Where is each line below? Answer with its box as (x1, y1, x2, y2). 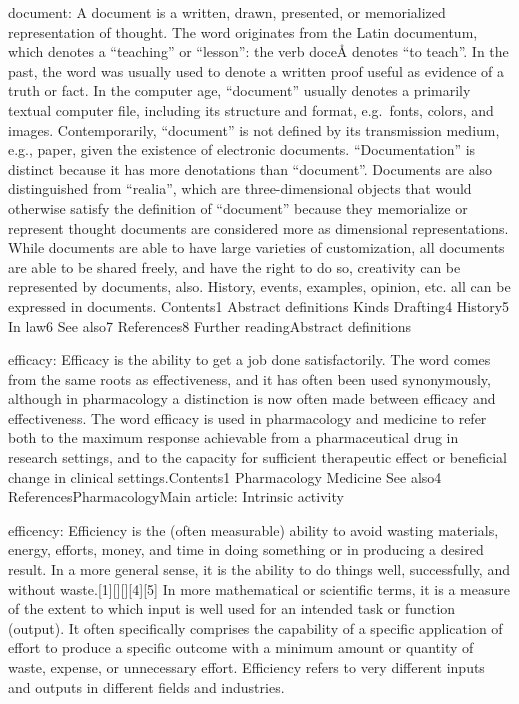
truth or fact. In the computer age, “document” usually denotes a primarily (8, 80, 471, 101)
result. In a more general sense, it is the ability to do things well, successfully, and (8, 559, 510, 580)
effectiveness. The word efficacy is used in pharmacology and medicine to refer (8, 407, 487, 428)
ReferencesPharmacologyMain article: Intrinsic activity (8, 486, 344, 507)
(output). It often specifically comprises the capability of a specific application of (8, 617, 503, 638)
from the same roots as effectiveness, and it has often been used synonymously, (8, 368, 491, 389)
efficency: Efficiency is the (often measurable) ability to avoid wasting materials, (8, 519, 499, 540)
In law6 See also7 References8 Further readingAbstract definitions (8, 315, 412, 336)
